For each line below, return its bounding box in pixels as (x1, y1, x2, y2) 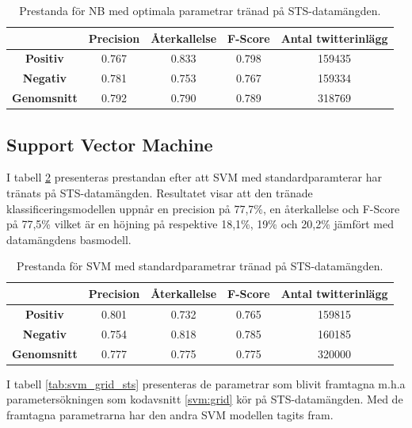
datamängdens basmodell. (6, 231, 132, 247)
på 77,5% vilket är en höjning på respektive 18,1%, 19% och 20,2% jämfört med (6, 216, 395, 232)
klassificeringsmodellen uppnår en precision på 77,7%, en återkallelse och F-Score (6, 200, 400, 216)
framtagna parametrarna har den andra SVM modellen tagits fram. (6, 406, 334, 422)
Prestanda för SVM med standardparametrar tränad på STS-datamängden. (17, 258, 383, 274)
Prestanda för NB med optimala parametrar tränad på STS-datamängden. (19, 2, 381, 18)
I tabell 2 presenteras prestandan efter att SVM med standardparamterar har (6, 169, 382, 185)
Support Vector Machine (6, 132, 213, 156)
